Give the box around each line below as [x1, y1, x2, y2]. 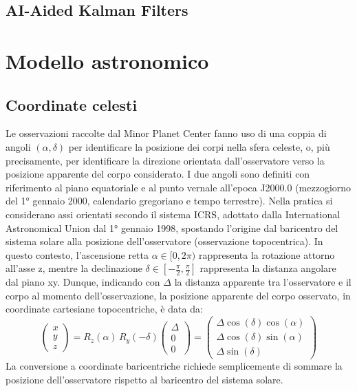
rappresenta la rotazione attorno [198, 247, 335, 262]
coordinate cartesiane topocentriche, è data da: [6, 302, 203, 316]
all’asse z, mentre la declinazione [6, 261, 142, 275]
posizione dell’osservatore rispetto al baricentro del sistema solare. [6, 372, 283, 386]
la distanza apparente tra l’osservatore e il [174, 275, 351, 289]
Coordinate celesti [6, 94, 138, 115]
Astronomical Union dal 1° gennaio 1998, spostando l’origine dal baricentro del [6, 220, 338, 235]
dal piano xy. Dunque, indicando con [6, 275, 160, 289]
